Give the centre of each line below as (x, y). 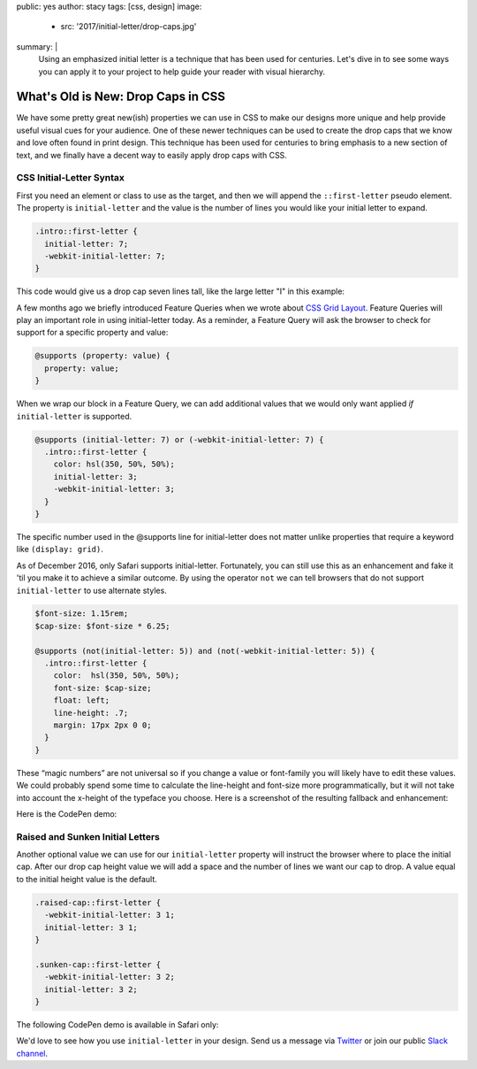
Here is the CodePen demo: (67, 813)
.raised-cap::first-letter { (98, 902)
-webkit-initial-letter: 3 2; (110, 977)
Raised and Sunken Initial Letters (88, 836)
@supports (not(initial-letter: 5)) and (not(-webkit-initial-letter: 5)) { (205, 651)
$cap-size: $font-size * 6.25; (103, 626)
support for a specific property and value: (92, 333)
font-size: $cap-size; (102, 688)
